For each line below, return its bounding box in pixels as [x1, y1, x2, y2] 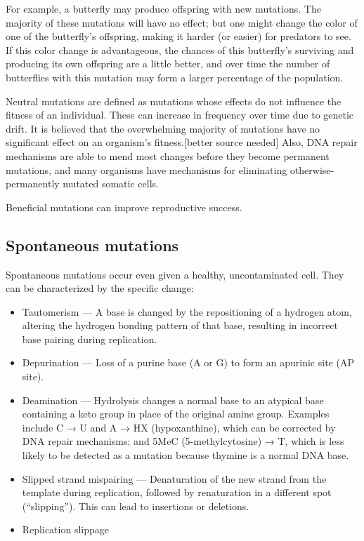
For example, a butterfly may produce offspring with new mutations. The [6, 1, 321, 15]
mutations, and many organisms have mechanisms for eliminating [6, 162, 287, 177]
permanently [6, 176, 60, 191]
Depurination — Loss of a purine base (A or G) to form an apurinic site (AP [22, 355, 354, 370]
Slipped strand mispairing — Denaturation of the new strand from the [22, 471, 327, 486]
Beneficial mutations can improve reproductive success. [6, 199, 242, 214]
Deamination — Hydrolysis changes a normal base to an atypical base [22, 392, 324, 407]
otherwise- [290, 162, 334, 177]
